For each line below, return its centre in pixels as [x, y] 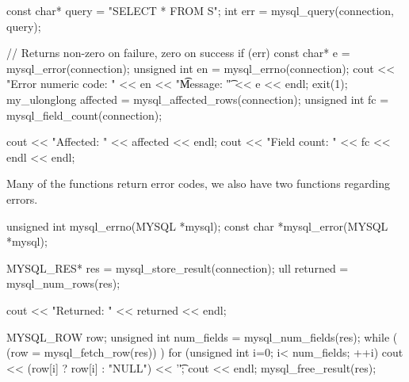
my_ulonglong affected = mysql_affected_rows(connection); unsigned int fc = [198, 99]
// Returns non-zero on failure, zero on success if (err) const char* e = [178, 53]
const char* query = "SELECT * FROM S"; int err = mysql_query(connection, [200, 10]
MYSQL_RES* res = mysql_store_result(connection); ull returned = [178, 267]
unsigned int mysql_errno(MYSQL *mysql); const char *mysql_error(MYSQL [197, 225]
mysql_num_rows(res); [63, 283]
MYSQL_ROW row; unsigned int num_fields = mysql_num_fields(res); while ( [202, 336]
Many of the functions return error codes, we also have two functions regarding [198, 183]
